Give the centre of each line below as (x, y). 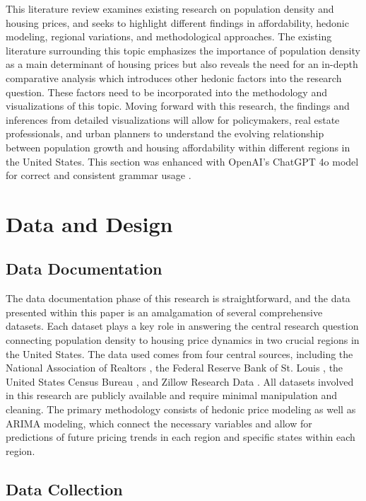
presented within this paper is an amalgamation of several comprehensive (164, 312)
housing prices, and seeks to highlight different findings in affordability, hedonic (177, 22)
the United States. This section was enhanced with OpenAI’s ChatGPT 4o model (182, 161)
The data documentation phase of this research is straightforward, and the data (178, 298)
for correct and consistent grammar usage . (99, 175)
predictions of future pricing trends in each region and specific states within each (181, 437)
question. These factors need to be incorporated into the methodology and (166, 92)
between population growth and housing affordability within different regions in (178, 147)
